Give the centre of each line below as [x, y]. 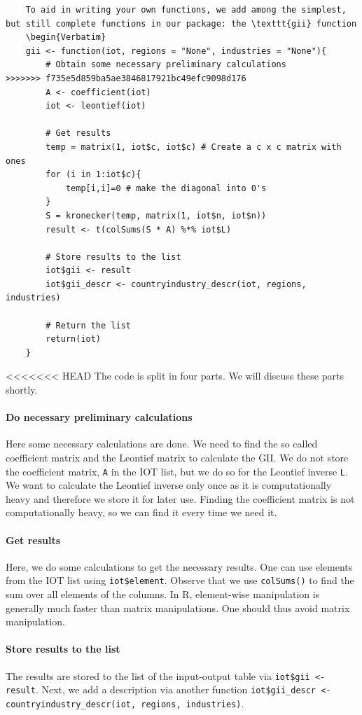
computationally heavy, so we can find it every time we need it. [141, 512]
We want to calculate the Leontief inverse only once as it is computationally [169, 485]
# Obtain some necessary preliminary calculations [166, 65]
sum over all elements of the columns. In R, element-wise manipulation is [163, 594]
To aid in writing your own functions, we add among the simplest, [186, 10]
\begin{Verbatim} [66, 37]
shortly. [22, 390]
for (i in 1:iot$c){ [93, 175]
